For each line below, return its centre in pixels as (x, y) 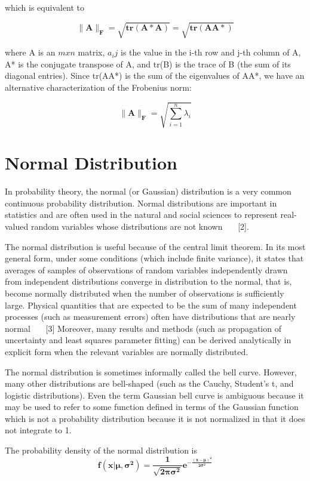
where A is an (30, 52)
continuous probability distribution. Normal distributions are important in (141, 203)
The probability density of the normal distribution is (101, 450)
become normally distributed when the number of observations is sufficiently (145, 293)
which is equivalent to (45, 7)
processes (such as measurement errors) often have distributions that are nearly (150, 317)
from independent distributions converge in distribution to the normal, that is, (148, 281)
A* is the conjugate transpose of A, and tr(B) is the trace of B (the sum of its (148, 64)
